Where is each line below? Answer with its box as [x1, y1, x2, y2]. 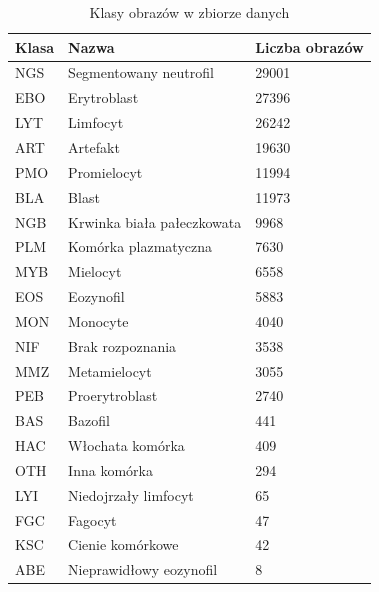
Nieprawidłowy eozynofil [68, 559, 218, 580]
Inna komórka [68, 459, 153, 480]
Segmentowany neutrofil [68, 62, 214, 83]
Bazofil [68, 410, 110, 431]
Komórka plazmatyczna [68, 236, 213, 257]
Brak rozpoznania [68, 335, 177, 356]
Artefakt [68, 136, 120, 157]
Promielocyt [68, 161, 143, 182]
